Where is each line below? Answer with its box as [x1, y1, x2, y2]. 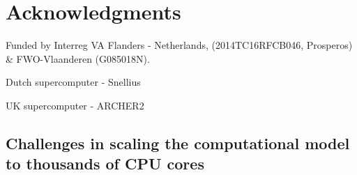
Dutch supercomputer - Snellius [6, 75, 141, 89]
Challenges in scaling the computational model [6, 132, 350, 153]
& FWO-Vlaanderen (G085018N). [6, 51, 150, 66]
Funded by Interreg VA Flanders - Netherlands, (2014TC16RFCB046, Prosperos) [6, 38, 353, 52]
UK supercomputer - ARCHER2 [6, 98, 144, 112]
